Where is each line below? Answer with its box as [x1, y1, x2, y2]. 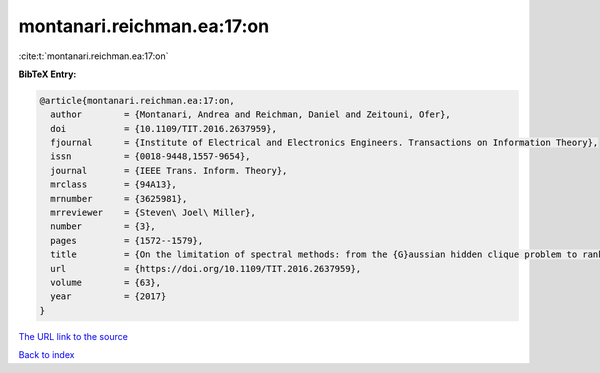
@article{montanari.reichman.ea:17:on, [39, 95, 235, 106]
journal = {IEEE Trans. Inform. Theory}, [50, 165, 288, 176]
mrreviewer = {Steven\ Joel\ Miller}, [50, 207, 257, 219]
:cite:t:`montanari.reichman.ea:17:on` [18, 50, 169, 62]
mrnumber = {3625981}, [50, 193, 188, 204]
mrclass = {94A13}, [50, 179, 177, 190]
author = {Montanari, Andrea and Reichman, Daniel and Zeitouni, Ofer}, [50, 109, 452, 120]
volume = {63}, [50, 277, 162, 288]
